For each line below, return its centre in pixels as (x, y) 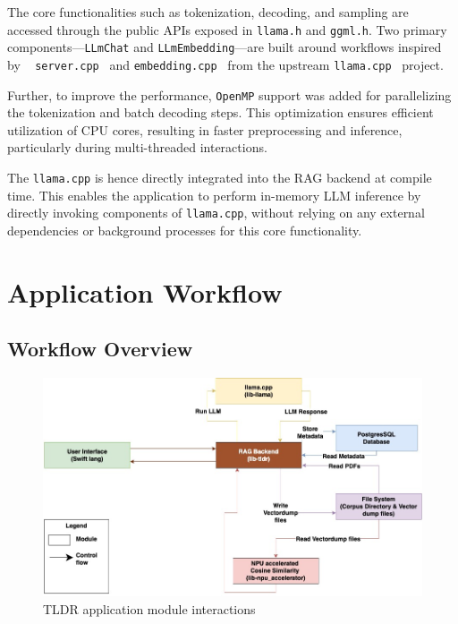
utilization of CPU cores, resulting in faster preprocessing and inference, (205, 129)
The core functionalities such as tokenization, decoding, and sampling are (208, 12)
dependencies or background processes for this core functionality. (185, 230)
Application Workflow (145, 291)
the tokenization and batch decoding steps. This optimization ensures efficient (221, 112)
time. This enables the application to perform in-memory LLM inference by (214, 195)
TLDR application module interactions (149, 609)
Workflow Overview (100, 349)
